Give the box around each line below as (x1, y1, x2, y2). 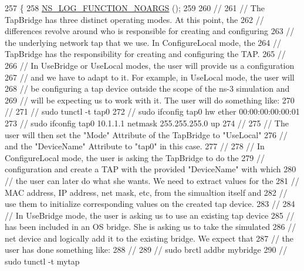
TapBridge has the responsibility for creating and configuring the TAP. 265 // (5, 48, 286, 60)
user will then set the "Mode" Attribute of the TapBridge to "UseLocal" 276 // (5, 128, 288, 140)
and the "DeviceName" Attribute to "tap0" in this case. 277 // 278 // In (5, 140, 265, 152)
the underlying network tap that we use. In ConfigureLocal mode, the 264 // (5, 36, 281, 48)
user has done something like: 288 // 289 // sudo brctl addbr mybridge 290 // (5, 243, 288, 256)
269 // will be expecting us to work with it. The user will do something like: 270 (5, 93, 295, 106)
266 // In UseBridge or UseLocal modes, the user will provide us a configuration (5, 59, 295, 71)
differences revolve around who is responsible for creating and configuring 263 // (5, 25, 295, 37)
